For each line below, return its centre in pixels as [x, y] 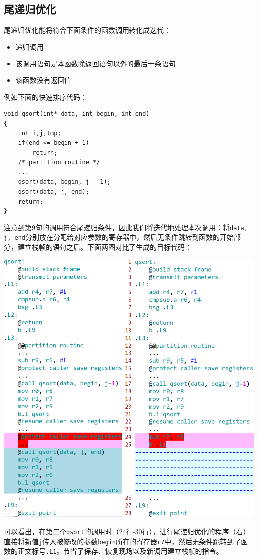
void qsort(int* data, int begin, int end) [77, 114]
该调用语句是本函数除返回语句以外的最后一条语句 [96, 63]
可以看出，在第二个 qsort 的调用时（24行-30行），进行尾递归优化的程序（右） [127, 531]
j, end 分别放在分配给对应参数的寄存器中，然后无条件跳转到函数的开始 [119, 237]
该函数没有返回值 [43, 80]
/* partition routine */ [59, 163]
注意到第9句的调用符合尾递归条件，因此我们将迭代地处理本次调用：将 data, [126, 227]
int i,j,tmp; [39, 133]
